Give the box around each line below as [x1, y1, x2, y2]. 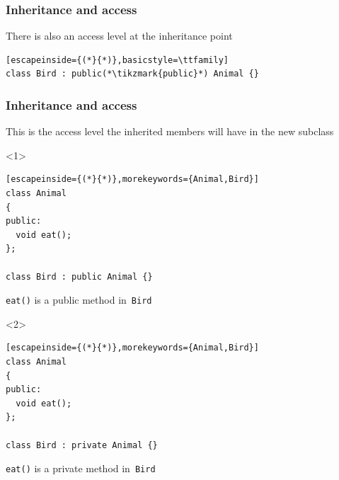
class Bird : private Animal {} [6, 440, 158, 450]
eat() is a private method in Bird [6, 461, 156, 476]
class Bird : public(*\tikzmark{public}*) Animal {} [6, 69, 259, 79]
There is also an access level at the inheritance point [6, 28, 233, 43]
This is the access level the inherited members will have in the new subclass [6, 124, 334, 139]
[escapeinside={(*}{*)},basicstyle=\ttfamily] [6, 55, 229, 65]
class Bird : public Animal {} [6, 271, 153, 282]
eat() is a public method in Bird [6, 292, 152, 307]
